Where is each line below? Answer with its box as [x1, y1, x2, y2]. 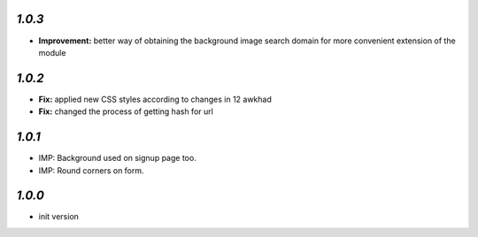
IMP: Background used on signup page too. [38, 153, 197, 164]
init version [38, 211, 80, 222]
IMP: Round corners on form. [38, 164, 145, 176]
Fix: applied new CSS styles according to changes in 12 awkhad [38, 94, 272, 104]
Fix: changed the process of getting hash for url [38, 106, 214, 117]
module [38, 47, 66, 57]
